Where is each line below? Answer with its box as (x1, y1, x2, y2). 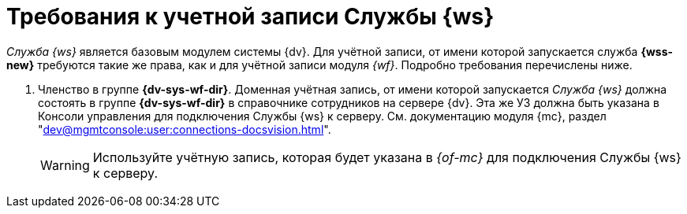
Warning (40, 157, 90, 173)
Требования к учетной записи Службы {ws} (6, 3, 495, 30)
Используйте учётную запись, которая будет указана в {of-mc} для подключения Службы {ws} (92, 149, 681, 165)
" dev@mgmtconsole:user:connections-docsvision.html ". (38, 122, 331, 136)
